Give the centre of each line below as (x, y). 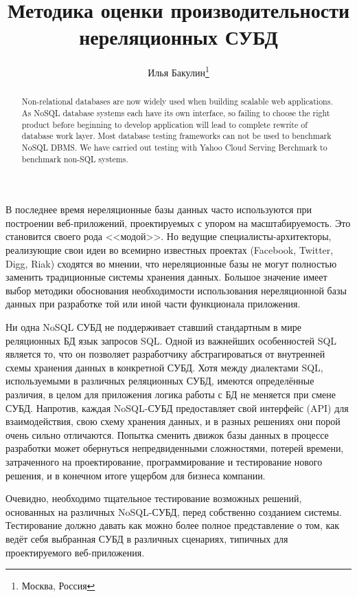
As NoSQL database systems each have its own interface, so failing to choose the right (176, 113)
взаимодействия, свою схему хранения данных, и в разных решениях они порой (173, 421)
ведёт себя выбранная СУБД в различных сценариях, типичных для (147, 538)
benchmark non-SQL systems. (75, 159)
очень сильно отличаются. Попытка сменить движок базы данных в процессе (167, 434)
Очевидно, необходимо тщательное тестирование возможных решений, (154, 498)
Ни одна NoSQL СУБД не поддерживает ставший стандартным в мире (153, 327)
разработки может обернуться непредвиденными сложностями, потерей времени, (175, 448)
